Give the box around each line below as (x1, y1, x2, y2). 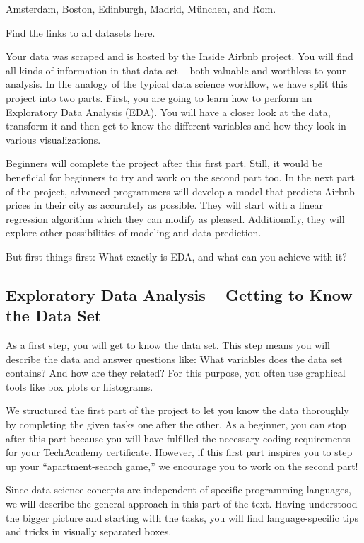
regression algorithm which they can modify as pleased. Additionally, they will (6, 211, 345, 226)
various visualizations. (6, 132, 101, 147)
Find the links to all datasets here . (6, 25, 155, 40)
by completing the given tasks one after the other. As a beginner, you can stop (6, 417, 346, 432)
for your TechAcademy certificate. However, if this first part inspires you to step (6, 445, 353, 459)
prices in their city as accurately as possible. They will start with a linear (6, 198, 324, 212)
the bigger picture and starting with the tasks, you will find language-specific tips (6, 510, 359, 525)
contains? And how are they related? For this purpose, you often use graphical (6, 365, 346, 380)
